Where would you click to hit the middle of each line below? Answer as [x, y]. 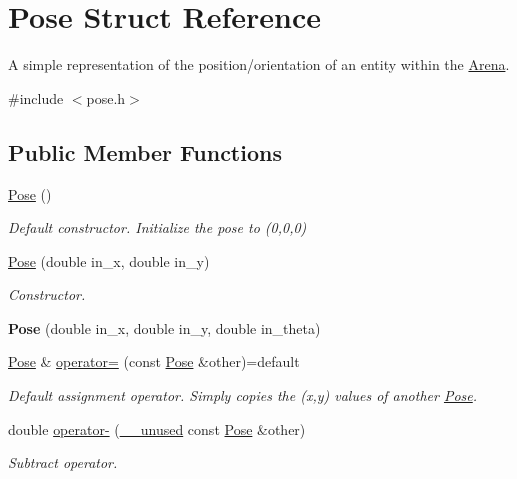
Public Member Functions [145, 151]
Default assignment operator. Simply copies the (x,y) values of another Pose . [243, 395]
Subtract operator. [63, 462]
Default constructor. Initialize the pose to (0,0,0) [157, 227]
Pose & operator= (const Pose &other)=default [154, 361]
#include [36, 97]
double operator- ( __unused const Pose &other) [157, 428]
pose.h [106, 97]
